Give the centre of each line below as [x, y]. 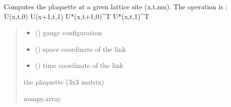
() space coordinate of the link [81, 49]
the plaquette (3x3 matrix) [64, 81]
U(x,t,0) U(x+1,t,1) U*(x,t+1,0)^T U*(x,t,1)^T [77, 16]
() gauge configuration [68, 32]
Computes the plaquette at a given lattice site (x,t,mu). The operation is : [116, 6]
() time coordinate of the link [79, 65]
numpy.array [42, 98]
